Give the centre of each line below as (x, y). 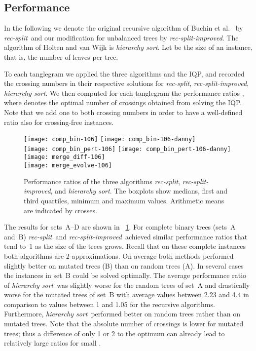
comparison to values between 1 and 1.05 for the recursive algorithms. (110, 304)
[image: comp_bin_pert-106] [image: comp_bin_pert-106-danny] (127, 149)
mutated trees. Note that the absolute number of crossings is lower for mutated (124, 324)
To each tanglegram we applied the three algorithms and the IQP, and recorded (124, 73)
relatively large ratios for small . (53, 343)
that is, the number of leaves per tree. (61, 57)
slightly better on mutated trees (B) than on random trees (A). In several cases (124, 265)
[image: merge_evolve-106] (68, 166)
